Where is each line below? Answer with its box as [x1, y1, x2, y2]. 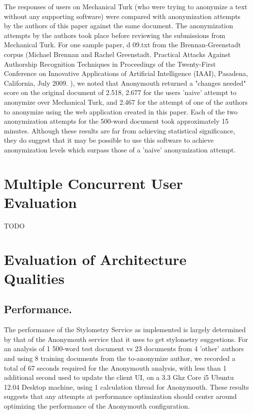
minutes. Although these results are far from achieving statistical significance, [4, 125, 235, 135]
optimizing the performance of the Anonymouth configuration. [4, 400, 190, 411]
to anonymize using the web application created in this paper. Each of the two [4, 106, 238, 116]
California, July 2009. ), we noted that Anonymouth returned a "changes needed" [4, 77, 246, 88]
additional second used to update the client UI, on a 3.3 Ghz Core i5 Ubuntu [4, 372, 234, 382]
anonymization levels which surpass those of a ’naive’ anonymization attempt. [4, 144, 236, 154]
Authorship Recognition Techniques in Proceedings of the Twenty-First [4, 58, 216, 69]
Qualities [4, 268, 65, 288]
